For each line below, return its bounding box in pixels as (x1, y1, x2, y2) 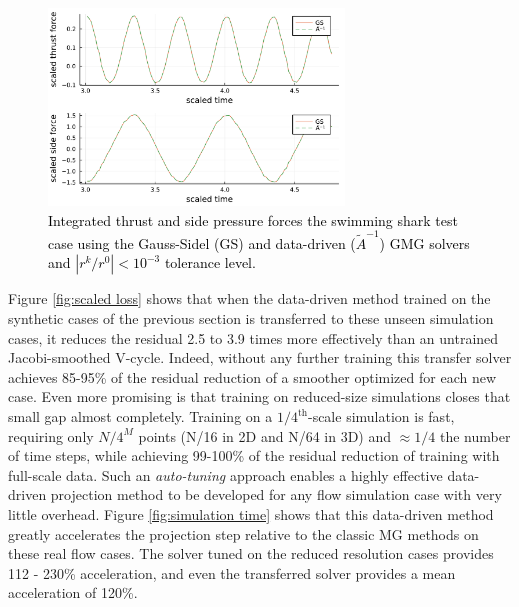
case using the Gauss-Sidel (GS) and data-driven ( (48, 232, 356, 253)
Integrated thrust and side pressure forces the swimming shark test (48, 209, 458, 230)
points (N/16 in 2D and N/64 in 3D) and (138, 425, 392, 446)
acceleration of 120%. (8, 582, 138, 603)
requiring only (8, 425, 94, 446)
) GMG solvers (379, 232, 470, 253)
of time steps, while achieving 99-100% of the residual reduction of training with (8, 445, 500, 466)
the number (439, 425, 511, 446)
